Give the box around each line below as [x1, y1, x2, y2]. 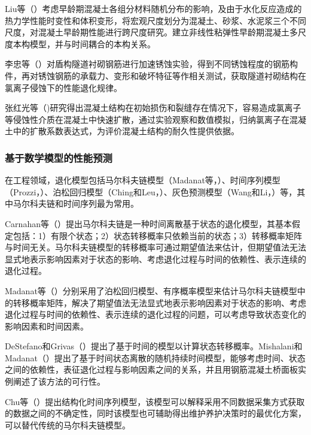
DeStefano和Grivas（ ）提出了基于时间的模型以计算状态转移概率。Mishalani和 [5, 340, 303, 352]
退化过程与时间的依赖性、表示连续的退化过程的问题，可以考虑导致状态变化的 [5, 308, 306, 321]
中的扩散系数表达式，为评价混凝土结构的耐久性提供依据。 [13, 125, 239, 137]
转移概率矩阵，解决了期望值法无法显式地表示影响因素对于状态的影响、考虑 [13, 296, 306, 309]
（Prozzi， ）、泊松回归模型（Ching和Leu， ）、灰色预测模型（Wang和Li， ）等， [5, 185, 297, 198]
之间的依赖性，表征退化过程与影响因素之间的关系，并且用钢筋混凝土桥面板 [5, 363, 298, 376]
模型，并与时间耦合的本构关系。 [29, 37, 155, 50]
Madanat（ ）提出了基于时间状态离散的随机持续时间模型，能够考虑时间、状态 [5, 351, 306, 364]
